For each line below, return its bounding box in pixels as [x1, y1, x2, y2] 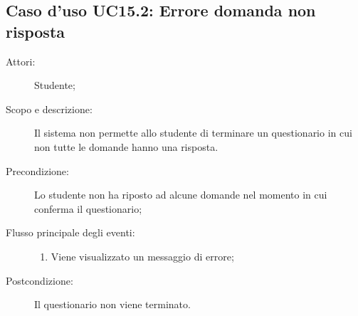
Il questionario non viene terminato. [34, 297, 191, 312]
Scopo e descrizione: [6, 101, 93, 116]
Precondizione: [6, 163, 69, 178]
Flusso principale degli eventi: [6, 225, 135, 240]
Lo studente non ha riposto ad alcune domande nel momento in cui [34, 187, 327, 202]
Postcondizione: [6, 273, 73, 288]
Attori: [6, 53, 36, 68]
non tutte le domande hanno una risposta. [34, 139, 219, 154]
